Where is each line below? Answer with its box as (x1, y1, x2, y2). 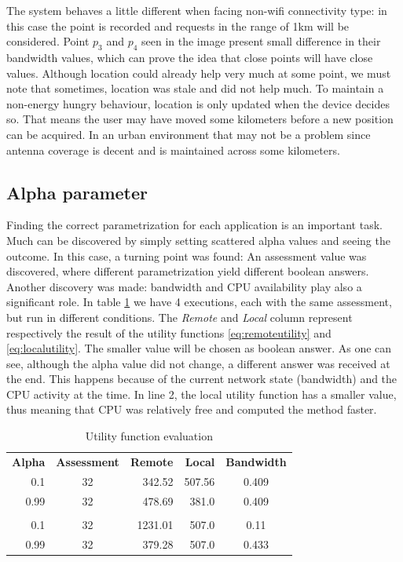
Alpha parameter (6, 180, 148, 204)
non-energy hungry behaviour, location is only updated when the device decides (6, 95, 390, 111)
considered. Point (6, 33, 90, 49)
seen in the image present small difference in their (141, 33, 381, 49)
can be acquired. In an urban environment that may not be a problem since (6, 126, 371, 142)
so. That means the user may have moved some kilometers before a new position (6, 111, 394, 127)
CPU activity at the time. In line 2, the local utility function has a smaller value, (6, 385, 397, 402)
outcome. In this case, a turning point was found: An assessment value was (6, 247, 367, 264)
